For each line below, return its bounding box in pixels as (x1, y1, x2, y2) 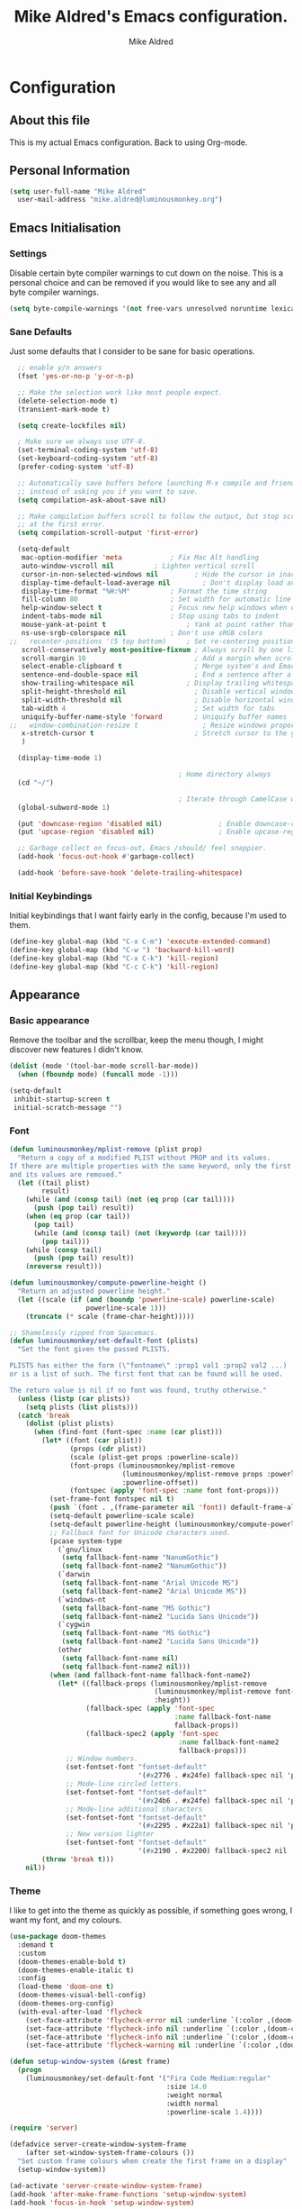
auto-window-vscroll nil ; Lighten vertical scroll (21, 561, 255, 570)
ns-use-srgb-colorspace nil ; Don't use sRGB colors (21, 628, 263, 637)
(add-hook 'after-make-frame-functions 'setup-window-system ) (9, 2189, 247, 2199)
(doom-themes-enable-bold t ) (17, 1957, 127, 1966)
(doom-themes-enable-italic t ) (17, 1966, 135, 1975)
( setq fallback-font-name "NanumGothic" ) (61, 1553, 219, 1562)
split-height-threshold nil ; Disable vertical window (21, 687, 296, 696)
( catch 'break (17, 1411, 70, 1420)
